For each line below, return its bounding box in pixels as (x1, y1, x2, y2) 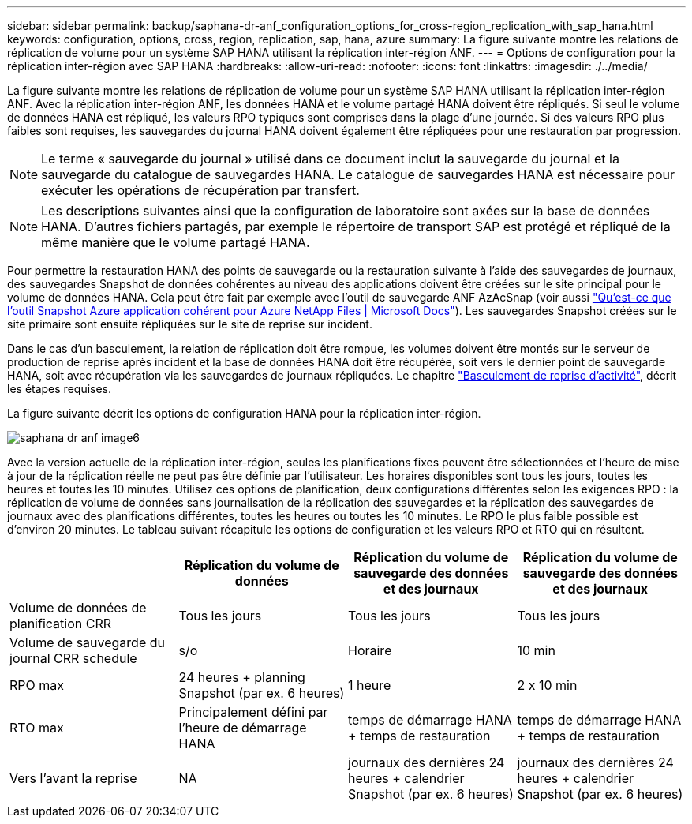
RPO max (9, 677, 64, 693)
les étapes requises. (7, 382, 112, 395)
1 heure (348, 677, 391, 693)
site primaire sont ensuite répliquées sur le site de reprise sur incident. (7, 317, 372, 331)
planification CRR (9, 616, 111, 631)
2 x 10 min (517, 677, 578, 693)
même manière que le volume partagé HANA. (41, 234, 310, 250)
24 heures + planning (178, 669, 305, 685)
